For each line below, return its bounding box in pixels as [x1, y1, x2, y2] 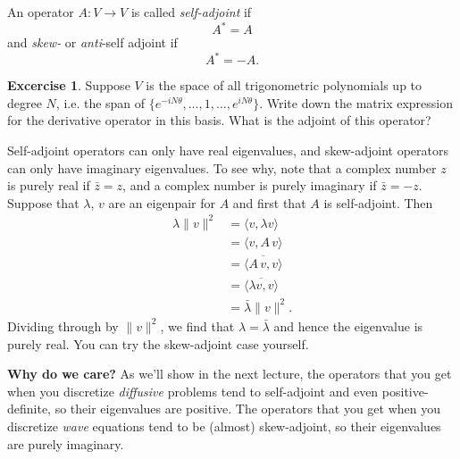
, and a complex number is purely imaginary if [122, 176, 377, 195]
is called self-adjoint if [130, 3, 252, 21]
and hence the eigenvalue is [273, 316, 423, 335]
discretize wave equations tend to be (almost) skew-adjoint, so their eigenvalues [7, 416, 441, 435]
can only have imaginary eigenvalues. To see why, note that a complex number [7, 158, 437, 177]
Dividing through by [7, 316, 119, 335]
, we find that [160, 316, 235, 335]
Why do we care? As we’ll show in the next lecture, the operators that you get [7, 364, 452, 383]
